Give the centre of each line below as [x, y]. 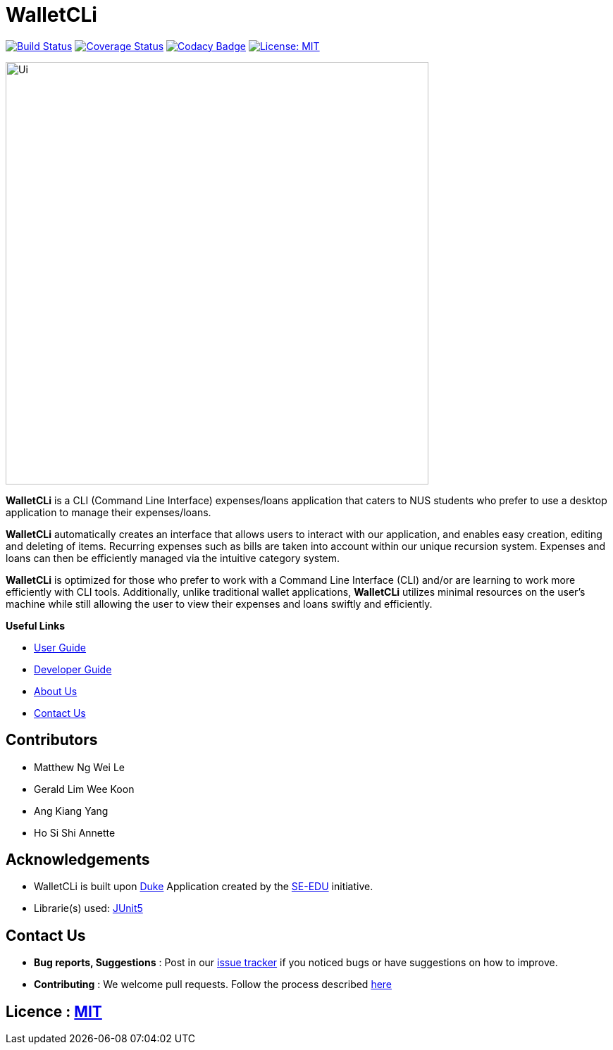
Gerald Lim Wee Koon [84, 789]
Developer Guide [73, 669]
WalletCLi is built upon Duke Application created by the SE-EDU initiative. [204, 887]
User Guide [60, 647]
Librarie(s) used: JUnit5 [88, 908]
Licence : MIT [54, 1011]
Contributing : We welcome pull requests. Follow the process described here [213, 985]
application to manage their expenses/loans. [109, 512]
